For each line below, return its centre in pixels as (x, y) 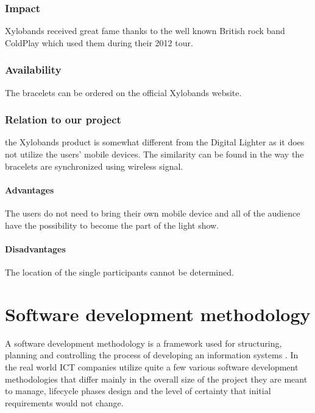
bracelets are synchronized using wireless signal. (94, 166)
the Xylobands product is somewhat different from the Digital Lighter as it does (155, 142)
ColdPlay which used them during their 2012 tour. (99, 42)
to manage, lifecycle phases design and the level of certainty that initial (138, 391)
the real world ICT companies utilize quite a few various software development (152, 366)
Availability (33, 70)
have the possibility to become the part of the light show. (112, 225)
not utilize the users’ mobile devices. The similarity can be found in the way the (154, 154)
